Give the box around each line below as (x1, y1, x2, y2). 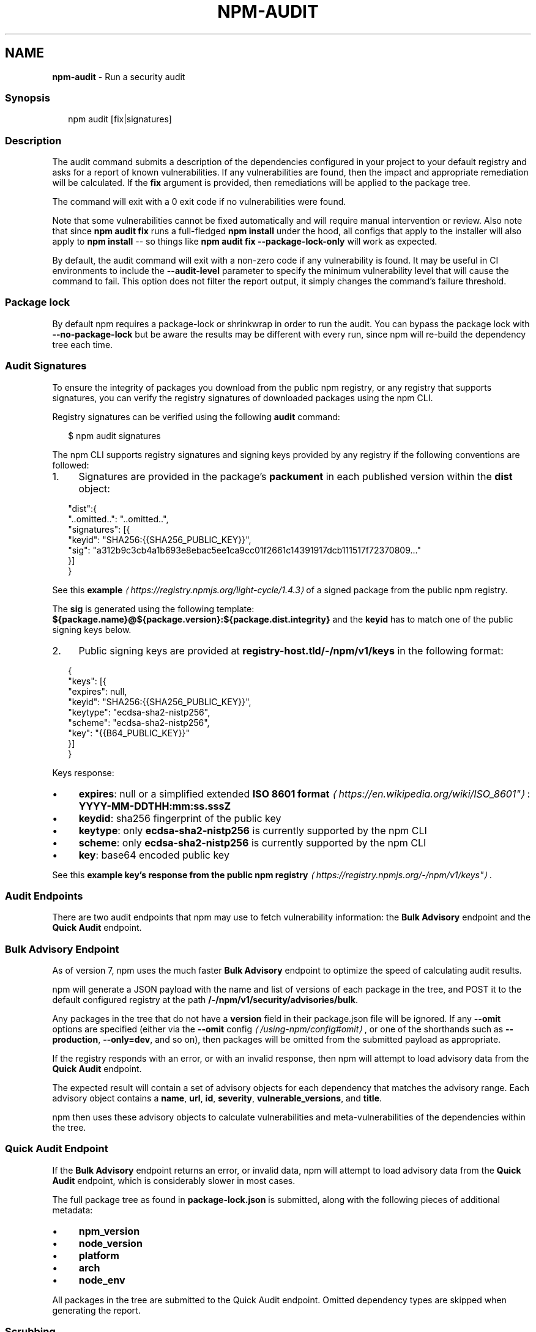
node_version (78, 1237, 143, 1249)
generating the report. (52, 1304, 141, 1315)
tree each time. (52, 339, 113, 350)
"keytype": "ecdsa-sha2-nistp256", (68, 706, 210, 717)
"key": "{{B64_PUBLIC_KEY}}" (68, 727, 190, 738)
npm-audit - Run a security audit (52, 71, 185, 82)
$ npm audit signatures (68, 430, 161, 441)
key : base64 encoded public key (78, 848, 229, 861)
